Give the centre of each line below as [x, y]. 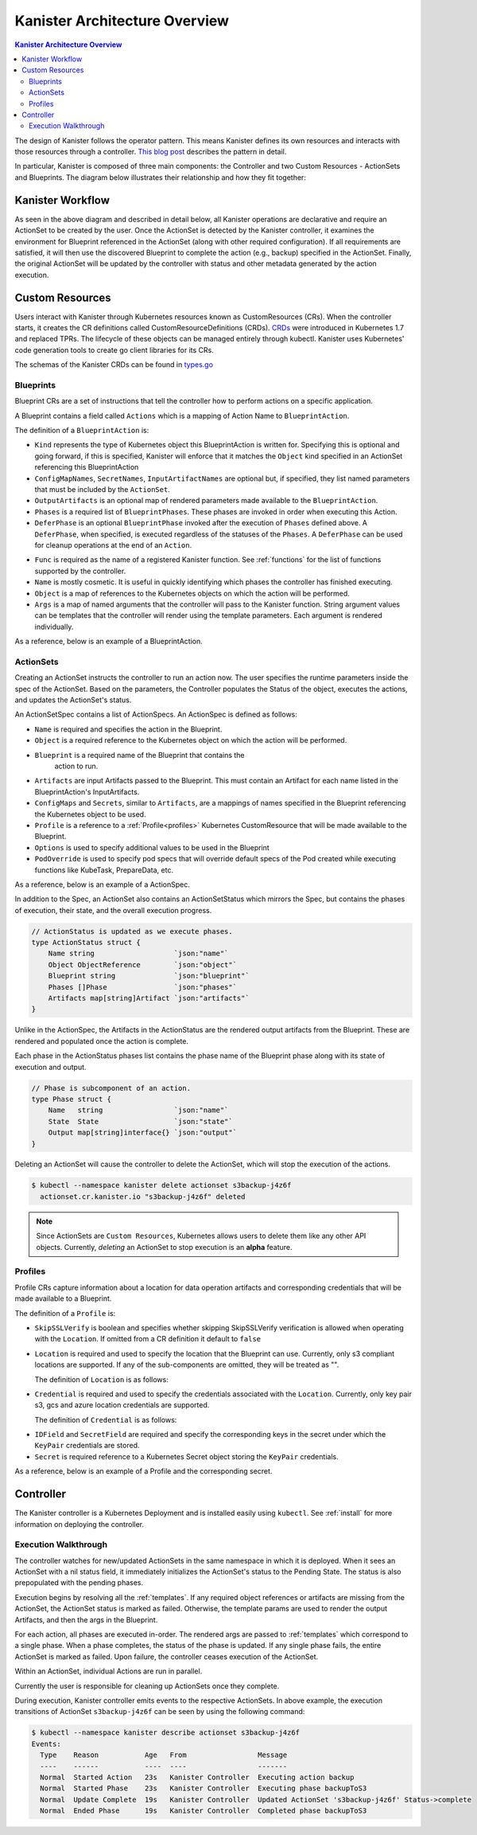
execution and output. [50, 1067]
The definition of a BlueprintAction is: [82, 431]
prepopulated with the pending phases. [79, 1583]
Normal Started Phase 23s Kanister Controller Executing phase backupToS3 [204, 1788]
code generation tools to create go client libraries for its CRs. [114, 349]
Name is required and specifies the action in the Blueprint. [128, 729]
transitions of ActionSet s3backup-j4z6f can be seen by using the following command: [160, 1712]
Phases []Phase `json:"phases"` [143, 987]
